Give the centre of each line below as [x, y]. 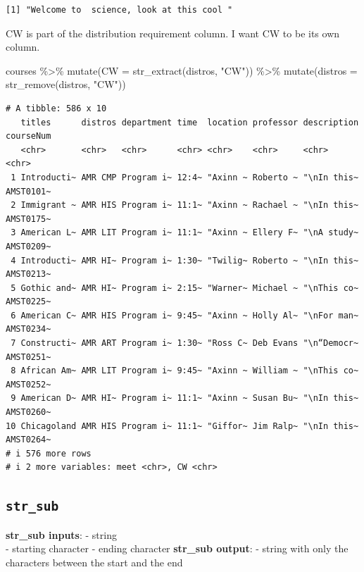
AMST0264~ [29, 440]
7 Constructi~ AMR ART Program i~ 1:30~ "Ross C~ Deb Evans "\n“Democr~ [185, 343]
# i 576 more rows [49, 453]
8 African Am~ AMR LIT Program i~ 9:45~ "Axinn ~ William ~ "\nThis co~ [185, 371]
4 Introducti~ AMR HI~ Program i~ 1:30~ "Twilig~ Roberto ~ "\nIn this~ [185, 260]
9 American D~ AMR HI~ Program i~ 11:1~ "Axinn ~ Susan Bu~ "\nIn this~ [185, 398]
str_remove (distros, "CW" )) [66, 84]
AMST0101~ [29, 191]
